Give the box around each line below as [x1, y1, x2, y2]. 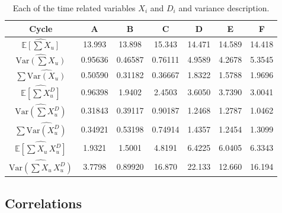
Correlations [5, 193, 82, 212]
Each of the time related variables [12, 2, 136, 14]
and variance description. [178, 2, 270, 14]
